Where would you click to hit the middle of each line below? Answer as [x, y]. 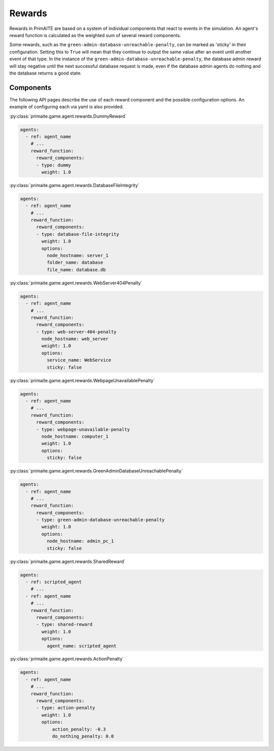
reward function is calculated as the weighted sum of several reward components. [95, 35]
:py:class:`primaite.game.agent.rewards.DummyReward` [68, 116]
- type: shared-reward [64, 624]
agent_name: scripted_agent [81, 646]
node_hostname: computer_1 [75, 436]
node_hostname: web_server [75, 339]
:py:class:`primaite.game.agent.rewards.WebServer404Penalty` [76, 283]
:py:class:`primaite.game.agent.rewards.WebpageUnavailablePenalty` [82, 380]
